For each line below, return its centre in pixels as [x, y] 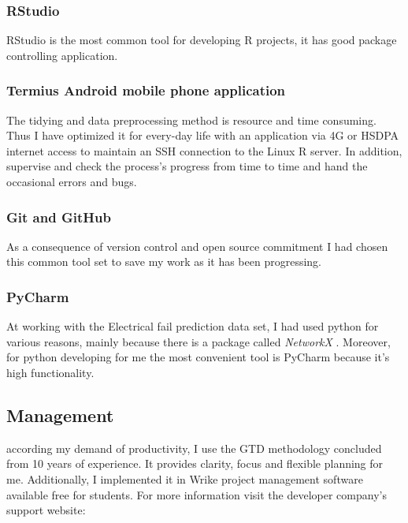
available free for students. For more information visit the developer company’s [197, 494]
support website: [46, 510]
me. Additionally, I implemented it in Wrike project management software [185, 478]
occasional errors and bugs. [72, 181]
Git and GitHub [59, 217]
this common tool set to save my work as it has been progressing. [164, 261]
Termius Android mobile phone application [146, 90]
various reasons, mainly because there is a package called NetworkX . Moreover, [198, 341]
